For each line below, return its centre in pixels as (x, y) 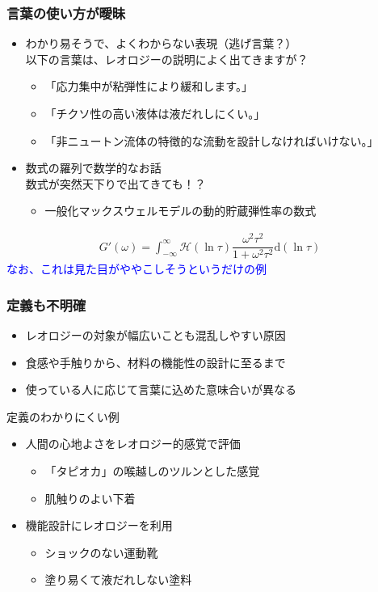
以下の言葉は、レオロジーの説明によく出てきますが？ (167, 59)
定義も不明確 (46, 304)
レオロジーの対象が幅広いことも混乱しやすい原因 (155, 334)
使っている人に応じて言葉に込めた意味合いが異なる (161, 389)
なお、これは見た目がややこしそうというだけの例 (136, 269)
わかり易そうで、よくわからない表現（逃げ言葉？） (161, 43)
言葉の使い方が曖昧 (66, 13)
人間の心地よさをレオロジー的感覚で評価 (133, 444)
